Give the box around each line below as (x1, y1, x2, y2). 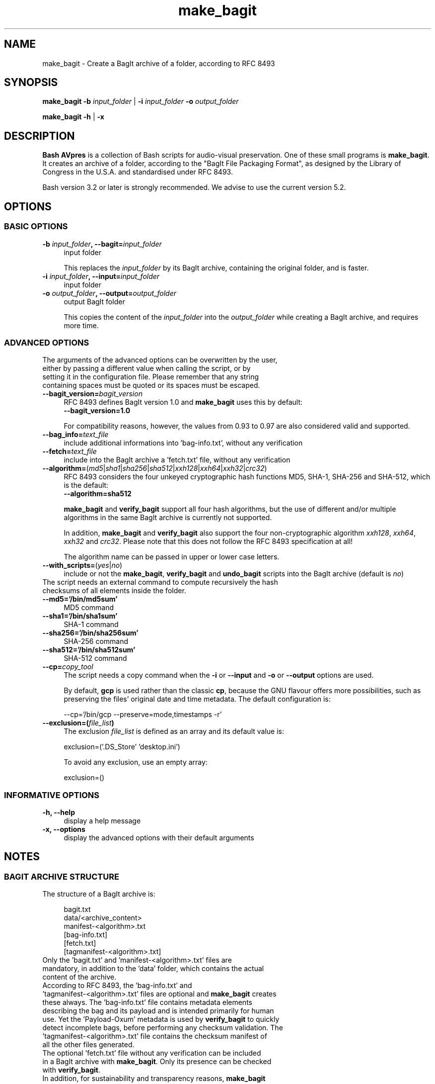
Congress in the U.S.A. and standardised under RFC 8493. (42, 168, 233, 177)
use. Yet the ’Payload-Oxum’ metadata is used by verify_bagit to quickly (42, 1015, 280, 1024)
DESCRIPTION (4, 129, 75, 142)
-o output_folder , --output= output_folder (42, 288, 177, 297)
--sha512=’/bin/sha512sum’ (42, 645, 136, 654)
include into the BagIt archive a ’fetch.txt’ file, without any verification (64, 455, 290, 464)
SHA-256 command (64, 637, 129, 646)
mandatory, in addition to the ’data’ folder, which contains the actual (42, 964, 264, 973)
